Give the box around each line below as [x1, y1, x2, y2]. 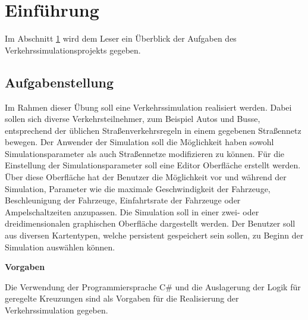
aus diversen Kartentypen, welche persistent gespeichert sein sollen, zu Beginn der [5, 229, 304, 241]
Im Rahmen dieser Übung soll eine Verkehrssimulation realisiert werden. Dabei [5, 101, 292, 113]
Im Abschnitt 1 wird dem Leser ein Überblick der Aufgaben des [5, 32, 237, 45]
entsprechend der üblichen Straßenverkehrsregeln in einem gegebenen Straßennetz [5, 124, 301, 136]
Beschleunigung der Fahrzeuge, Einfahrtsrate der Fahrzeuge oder [5, 194, 241, 206]
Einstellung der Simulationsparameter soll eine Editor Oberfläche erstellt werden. [5, 159, 301, 171]
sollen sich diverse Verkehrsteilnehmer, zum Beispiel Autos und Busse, [5, 112, 260, 125]
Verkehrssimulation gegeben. [5, 304, 108, 316]
